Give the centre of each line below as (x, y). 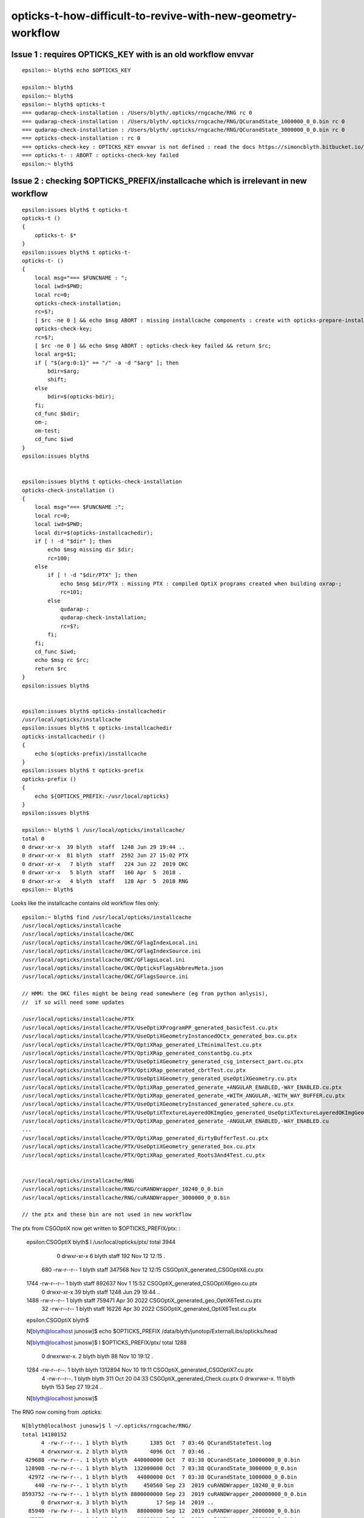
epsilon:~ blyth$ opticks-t (64, 104)
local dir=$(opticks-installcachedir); (94, 533)
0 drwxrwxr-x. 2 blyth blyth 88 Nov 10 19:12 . (97, 1356)
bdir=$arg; (64, 371)
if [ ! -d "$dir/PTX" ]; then (93, 575)
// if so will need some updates (73, 1002)
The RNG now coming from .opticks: (57, 1412)
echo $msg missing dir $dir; (91, 550)
